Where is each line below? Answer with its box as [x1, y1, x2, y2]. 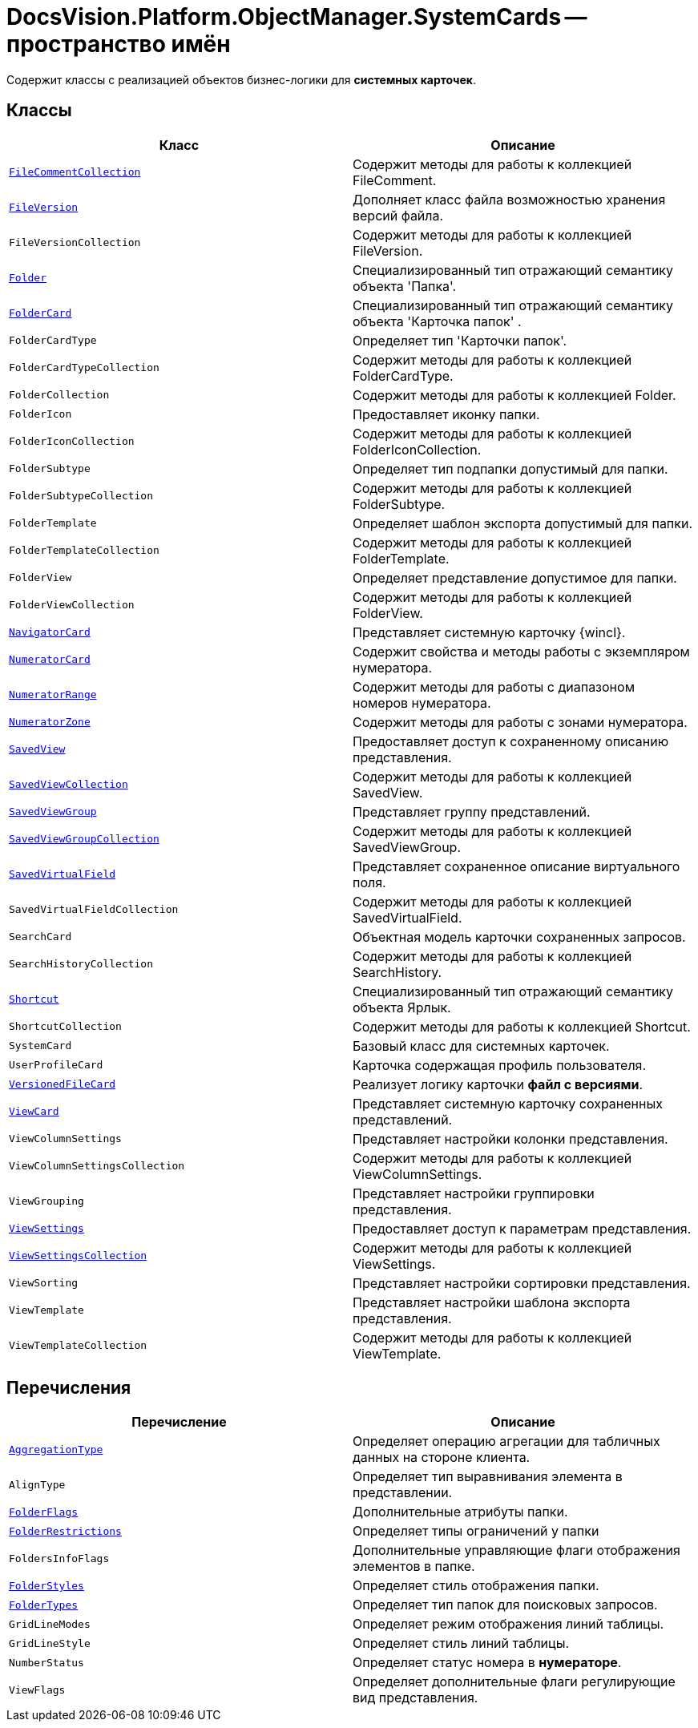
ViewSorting [9, 1277, 79, 1290]
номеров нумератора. [353, 694, 491, 711]
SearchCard [9, 931, 72, 943]
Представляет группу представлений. [353, 803, 591, 820]
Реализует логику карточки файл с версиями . [353, 1076, 644, 1092]
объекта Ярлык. [353, 999, 451, 1015]
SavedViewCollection [9, 778, 128, 791]
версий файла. [353, 207, 444, 224]
